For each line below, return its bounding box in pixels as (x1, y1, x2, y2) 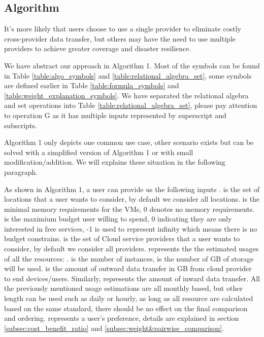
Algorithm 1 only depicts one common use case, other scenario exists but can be (4, 137, 254, 147)
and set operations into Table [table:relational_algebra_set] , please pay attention (4, 100, 257, 110)
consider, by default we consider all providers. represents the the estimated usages (4, 243, 259, 254)
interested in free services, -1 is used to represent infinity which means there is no (4, 223, 257, 234)
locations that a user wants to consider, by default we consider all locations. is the (4, 194, 260, 204)
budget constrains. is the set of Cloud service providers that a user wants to (4, 233, 240, 244)
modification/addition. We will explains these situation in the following (4, 157, 225, 167)
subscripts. (4, 120, 37, 130)
